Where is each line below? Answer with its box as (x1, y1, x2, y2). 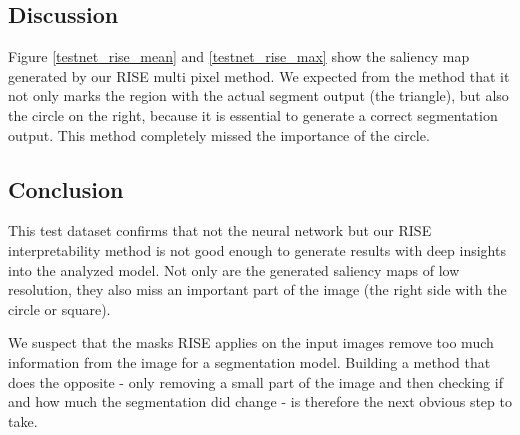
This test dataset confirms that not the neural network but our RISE (8, 220, 432, 241)
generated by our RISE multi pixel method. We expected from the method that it (8, 65, 510, 86)
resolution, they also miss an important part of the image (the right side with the (8, 279, 507, 300)
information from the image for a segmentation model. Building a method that (8, 351, 491, 372)
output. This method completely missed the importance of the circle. (8, 124, 430, 145)
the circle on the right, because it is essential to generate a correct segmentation (8, 104, 498, 125)
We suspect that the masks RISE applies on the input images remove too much (8, 332, 494, 353)
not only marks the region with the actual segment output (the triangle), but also (8, 85, 509, 106)
